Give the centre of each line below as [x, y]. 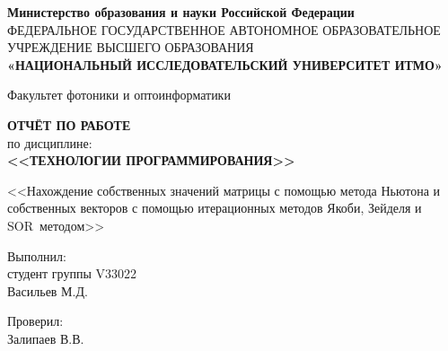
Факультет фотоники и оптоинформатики [119, 95]
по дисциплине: [50, 142]
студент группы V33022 [72, 273]
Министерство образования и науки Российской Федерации [181, 12]
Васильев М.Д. [48, 290]
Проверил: [35, 321]
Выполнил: [37, 255]
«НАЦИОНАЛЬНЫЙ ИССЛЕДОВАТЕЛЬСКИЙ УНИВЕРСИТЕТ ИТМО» [225, 64]
